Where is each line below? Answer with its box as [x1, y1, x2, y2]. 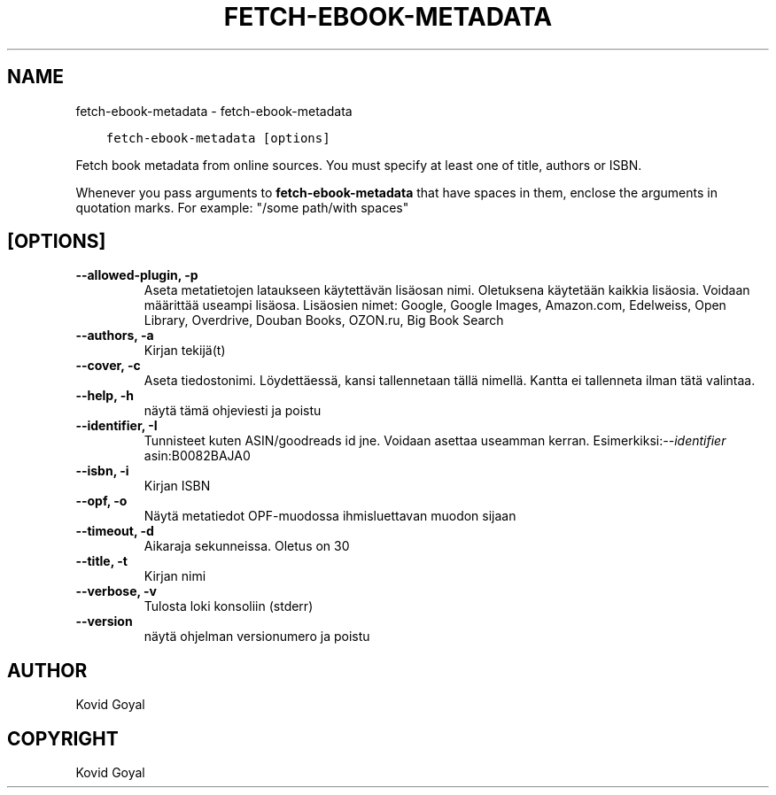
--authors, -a [75, 328, 154, 343]
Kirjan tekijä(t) [144, 343, 226, 359]
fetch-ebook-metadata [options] [105, 130, 330, 145]
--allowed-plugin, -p [75, 267, 198, 283]
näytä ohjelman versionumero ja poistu [144, 629, 370, 644]
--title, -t [75, 553, 128, 569]
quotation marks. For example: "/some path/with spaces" [75, 199, 409, 215]
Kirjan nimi [144, 568, 206, 584]
